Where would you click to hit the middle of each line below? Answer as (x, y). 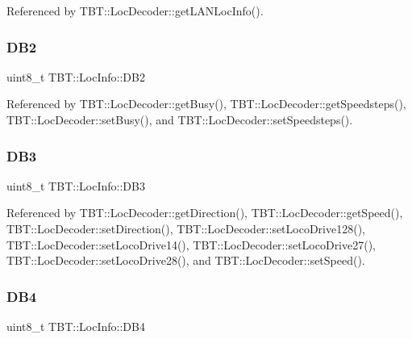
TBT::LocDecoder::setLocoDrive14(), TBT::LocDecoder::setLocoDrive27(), (191, 244)
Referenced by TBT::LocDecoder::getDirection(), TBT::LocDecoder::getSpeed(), (205, 213)
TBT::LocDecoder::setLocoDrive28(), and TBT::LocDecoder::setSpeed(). (186, 260)
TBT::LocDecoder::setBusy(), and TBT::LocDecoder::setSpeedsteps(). (180, 119)
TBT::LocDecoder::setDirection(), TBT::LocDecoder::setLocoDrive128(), (186, 228)
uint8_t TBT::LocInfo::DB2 (76, 76)
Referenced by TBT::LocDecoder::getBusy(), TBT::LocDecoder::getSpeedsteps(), (206, 104)
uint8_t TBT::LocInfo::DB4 (76, 326)
